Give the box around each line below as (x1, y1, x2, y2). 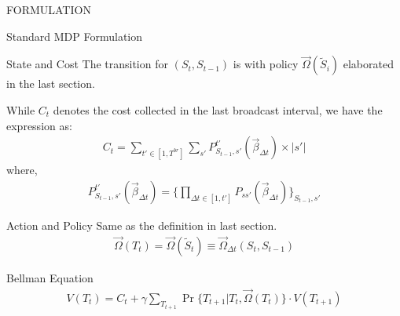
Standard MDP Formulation (6, 27, 142, 44)
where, (6, 162, 38, 178)
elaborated (343, 56, 394, 72)
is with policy (233, 56, 299, 72)
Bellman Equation (6, 269, 94, 285)
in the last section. (6, 75, 95, 92)
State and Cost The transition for (6, 56, 168, 72)
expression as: (6, 117, 72, 133)
